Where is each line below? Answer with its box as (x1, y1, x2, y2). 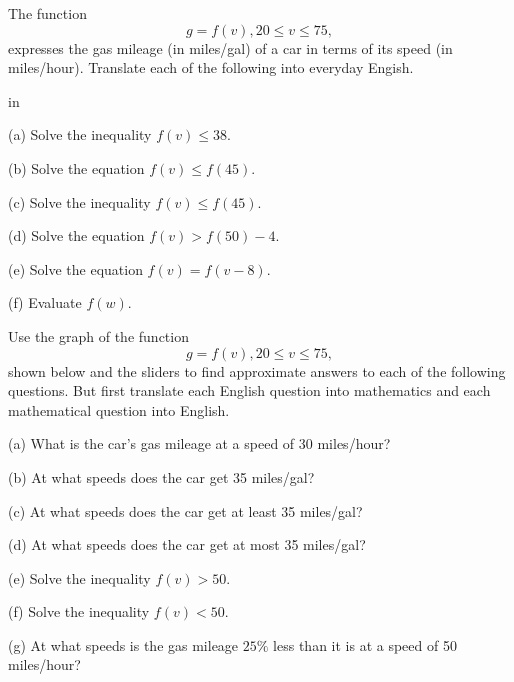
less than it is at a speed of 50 (273, 634, 457, 655)
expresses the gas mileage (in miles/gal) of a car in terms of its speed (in (8, 37, 453, 58)
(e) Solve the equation (8, 258, 143, 279)
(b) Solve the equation (8, 157, 145, 178)
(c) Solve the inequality (8, 191, 151, 212)
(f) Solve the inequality (8, 601, 150, 622)
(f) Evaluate (8, 292, 82, 313)
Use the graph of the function (8, 325, 189, 346)
